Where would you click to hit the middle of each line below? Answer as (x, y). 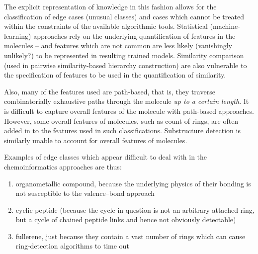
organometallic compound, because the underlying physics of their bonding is (133, 183)
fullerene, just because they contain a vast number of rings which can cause (130, 236)
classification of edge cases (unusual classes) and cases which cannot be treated (124, 16)
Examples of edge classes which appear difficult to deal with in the (106, 157)
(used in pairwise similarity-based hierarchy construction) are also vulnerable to (126, 65)
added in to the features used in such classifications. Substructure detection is (122, 130)
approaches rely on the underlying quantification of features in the (134, 36)
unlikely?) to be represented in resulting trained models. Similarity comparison (124, 55)
